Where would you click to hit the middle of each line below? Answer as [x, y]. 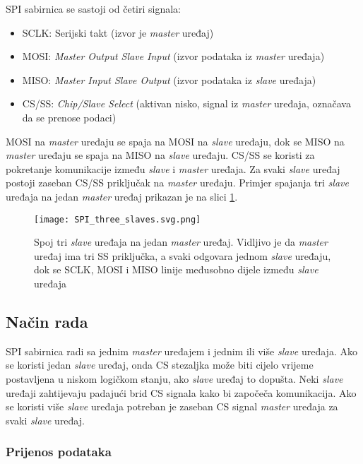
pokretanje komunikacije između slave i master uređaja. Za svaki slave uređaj [173, 168]
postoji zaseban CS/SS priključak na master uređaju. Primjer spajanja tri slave [177, 183]
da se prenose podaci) [69, 117]
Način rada [47, 321]
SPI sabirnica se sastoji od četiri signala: [93, 8]
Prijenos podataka [59, 452]
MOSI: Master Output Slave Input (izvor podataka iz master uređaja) [173, 56]
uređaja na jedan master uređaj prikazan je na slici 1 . [122, 196]
